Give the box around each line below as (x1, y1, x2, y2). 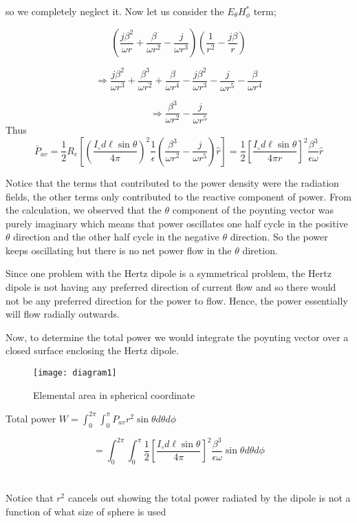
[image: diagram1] (33, 368, 117, 378)
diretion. (242, 243, 278, 257)
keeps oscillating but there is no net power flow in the (6, 243, 232, 257)
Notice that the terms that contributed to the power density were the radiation (6, 175, 339, 189)
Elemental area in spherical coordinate (33, 387, 195, 402)
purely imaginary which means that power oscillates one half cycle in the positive (6, 216, 348, 230)
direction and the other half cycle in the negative (13, 229, 219, 244)
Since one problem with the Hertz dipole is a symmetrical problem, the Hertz (6, 266, 332, 280)
